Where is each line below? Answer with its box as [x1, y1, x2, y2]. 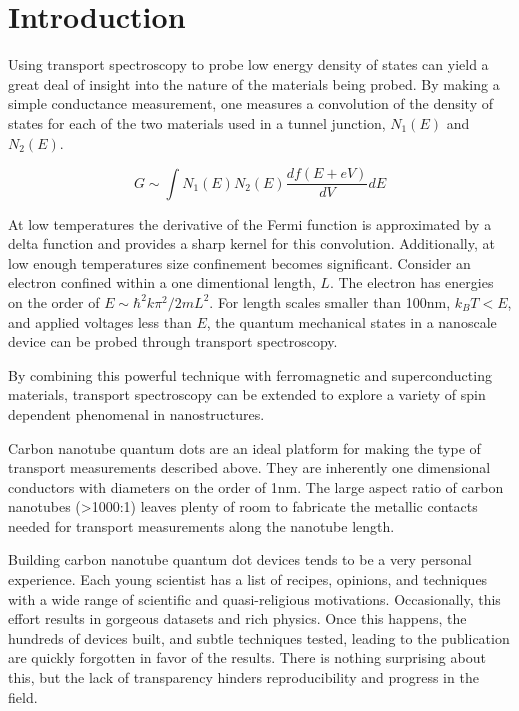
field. [8, 686, 38, 707]
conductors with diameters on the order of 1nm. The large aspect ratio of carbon [8, 476, 504, 497]
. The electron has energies [329, 272, 494, 293]
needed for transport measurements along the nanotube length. [8, 515, 395, 536]
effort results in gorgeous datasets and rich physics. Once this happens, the [8, 608, 467, 629]
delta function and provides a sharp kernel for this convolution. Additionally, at [8, 233, 495, 254]
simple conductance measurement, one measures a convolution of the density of [8, 93, 493, 114]
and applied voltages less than [8, 311, 192, 332]
